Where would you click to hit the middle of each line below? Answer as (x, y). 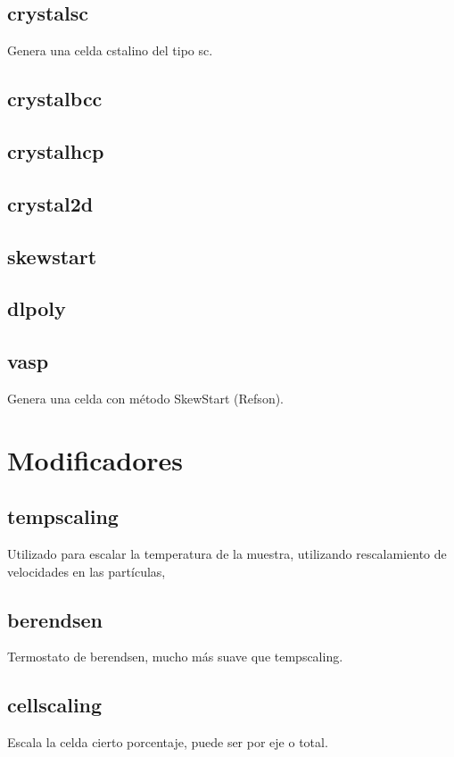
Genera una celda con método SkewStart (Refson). (146, 398)
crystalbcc (55, 99)
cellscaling (55, 705)
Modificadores (95, 459)
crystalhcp (56, 150)
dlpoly (37, 308)
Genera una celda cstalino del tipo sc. (110, 50)
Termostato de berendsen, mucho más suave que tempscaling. (175, 657)
